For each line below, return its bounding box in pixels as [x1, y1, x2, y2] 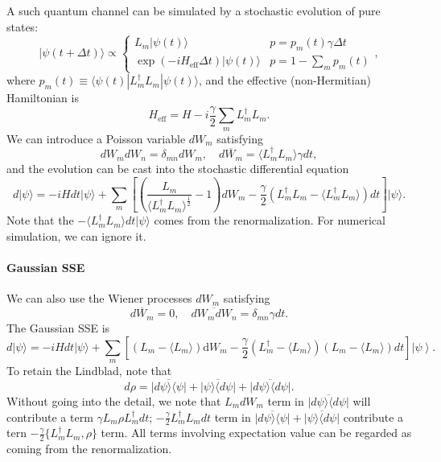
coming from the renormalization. [6, 440, 172, 457]
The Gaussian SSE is [6, 320, 110, 336]
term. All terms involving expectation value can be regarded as [101, 424, 412, 441]
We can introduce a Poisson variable [6, 130, 186, 146]
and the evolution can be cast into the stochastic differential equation [6, 160, 349, 177]
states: [6, 18, 39, 35]
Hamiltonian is [6, 89, 79, 106]
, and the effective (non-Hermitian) [198, 72, 371, 89]
